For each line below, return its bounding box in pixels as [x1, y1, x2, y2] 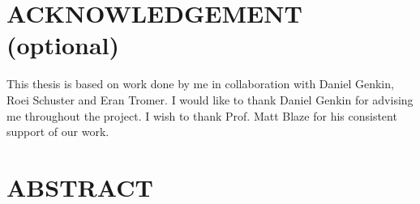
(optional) [6, 28, 120, 62]
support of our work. [6, 123, 109, 140]
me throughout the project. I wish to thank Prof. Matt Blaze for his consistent [6, 107, 397, 124]
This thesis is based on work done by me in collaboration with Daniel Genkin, [6, 75, 394, 92]
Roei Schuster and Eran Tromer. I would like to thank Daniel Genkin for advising [6, 91, 414, 108]
